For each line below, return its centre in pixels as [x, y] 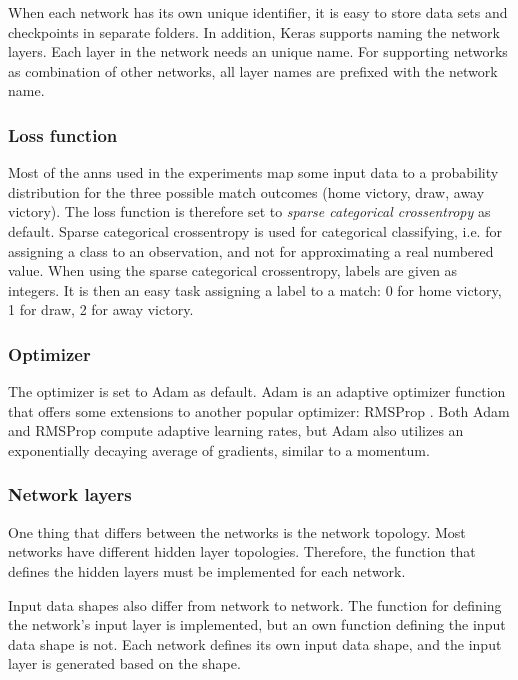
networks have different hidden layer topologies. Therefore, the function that [242, 551]
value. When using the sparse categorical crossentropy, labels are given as [233, 270]
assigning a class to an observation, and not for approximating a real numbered [251, 250]
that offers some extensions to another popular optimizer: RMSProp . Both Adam [259, 410]
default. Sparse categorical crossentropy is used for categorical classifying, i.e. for [255, 230]
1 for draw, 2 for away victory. [101, 309]
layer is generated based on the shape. [124, 663]
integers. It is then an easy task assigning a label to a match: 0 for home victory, [255, 289]
